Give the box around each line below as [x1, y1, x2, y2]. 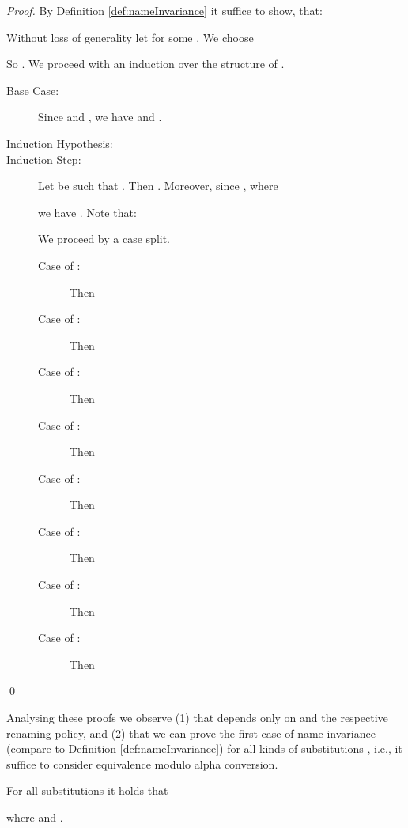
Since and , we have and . [38, 108, 162, 125]
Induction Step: [6, 150, 81, 167]
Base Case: [6, 82, 59, 98]
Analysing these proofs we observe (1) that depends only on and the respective [6, 709, 388, 726]
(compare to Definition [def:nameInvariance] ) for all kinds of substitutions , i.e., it [6, 740, 402, 757]
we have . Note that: [38, 203, 137, 220]
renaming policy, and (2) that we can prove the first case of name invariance [6, 724, 376, 741]
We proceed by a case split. [38, 230, 171, 247]
